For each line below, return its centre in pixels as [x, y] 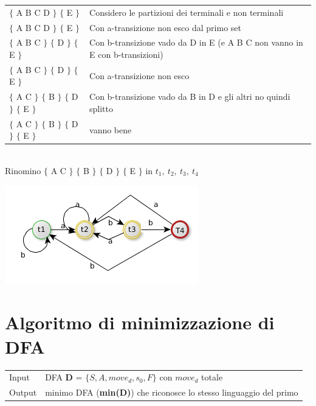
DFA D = [64, 377]
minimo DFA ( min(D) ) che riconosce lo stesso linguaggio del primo [172, 392]
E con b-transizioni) [126, 54]
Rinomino [23, 171]
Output [23, 392]
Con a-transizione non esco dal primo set [165, 27]
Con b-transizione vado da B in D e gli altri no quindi [190, 96]
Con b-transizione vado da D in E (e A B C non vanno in [196, 42]
